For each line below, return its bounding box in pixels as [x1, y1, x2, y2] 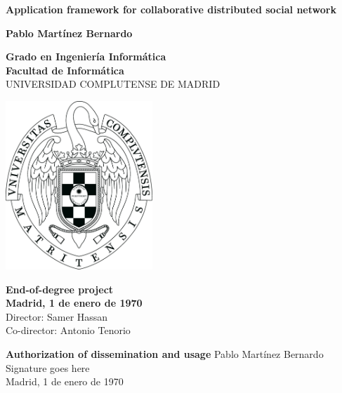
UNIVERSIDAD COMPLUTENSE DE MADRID [6, 76, 221, 91]
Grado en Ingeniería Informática [6, 49, 166, 64]
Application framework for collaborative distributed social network [6, 2, 336, 16]
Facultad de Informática [6, 62, 124, 77]
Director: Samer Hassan [6, 309, 108, 324]
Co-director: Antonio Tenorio [6, 323, 131, 338]
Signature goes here [6, 360, 90, 375]
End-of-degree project [6, 281, 114, 296]
